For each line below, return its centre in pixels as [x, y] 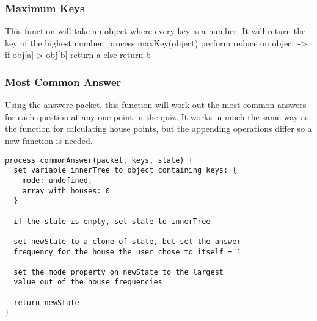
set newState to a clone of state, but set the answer [127, 241]
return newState [46, 302]
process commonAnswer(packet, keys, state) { [99, 160]
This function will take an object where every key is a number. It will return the [155, 31]
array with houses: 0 [66, 191]
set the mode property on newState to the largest [118, 272]
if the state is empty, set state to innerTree [112, 221]
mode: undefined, [57, 180]
